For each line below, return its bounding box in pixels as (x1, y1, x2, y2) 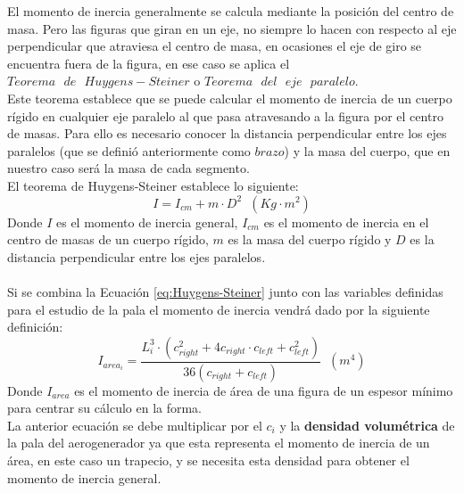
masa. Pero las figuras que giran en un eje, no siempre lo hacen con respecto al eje (7, 19, 457, 37)
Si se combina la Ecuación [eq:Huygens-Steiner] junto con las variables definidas (7, 282, 443, 300)
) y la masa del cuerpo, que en (284, 141, 451, 160)
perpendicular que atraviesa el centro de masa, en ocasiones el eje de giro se (7, 37, 422, 55)
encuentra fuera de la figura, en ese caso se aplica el (7, 53, 290, 72)
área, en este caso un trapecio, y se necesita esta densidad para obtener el (7, 450, 410, 469)
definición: (7, 317, 63, 336)
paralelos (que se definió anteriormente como (7, 141, 251, 160)
